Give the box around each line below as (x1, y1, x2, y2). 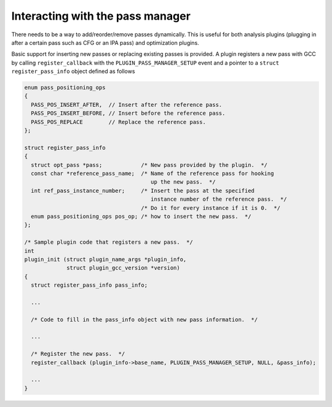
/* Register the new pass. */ (31, 351, 125, 357)
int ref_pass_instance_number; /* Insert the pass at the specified (31, 187, 255, 194)
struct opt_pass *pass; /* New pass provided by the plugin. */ (31, 161, 267, 168)
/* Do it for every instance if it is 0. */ (141, 204, 281, 211)
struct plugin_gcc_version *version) (66, 265, 181, 271)
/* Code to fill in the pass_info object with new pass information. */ (31, 316, 258, 323)
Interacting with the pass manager (11, 9, 191, 23)
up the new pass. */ (151, 179, 216, 185)
